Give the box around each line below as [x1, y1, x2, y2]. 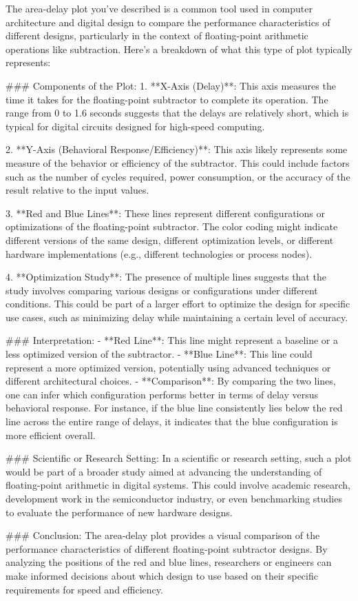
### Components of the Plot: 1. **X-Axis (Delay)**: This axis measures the [6, 78, 336, 92]
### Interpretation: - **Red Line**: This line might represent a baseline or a [6, 333, 338, 347]
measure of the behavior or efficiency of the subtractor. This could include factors [6, 155, 350, 170]
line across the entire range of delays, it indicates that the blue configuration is [6, 414, 338, 429]
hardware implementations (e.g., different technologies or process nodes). [6, 246, 313, 261]
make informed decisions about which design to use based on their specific [6, 568, 318, 582]
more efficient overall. [6, 427, 96, 442]
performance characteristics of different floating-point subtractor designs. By [6, 541, 328, 556]
